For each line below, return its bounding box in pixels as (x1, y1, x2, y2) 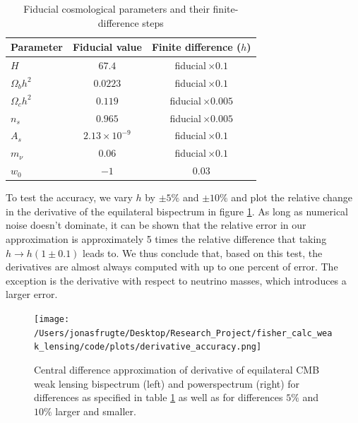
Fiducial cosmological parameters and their (23, 1, 210, 16)
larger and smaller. (55, 403, 136, 418)
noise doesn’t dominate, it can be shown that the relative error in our (6, 218, 306, 232)
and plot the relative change (231, 190, 352, 205)
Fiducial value (72, 40, 142, 54)
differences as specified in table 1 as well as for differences (34, 390, 283, 405)
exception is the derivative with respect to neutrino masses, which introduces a (6, 273, 347, 287)
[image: (34, 314, 70, 324)
